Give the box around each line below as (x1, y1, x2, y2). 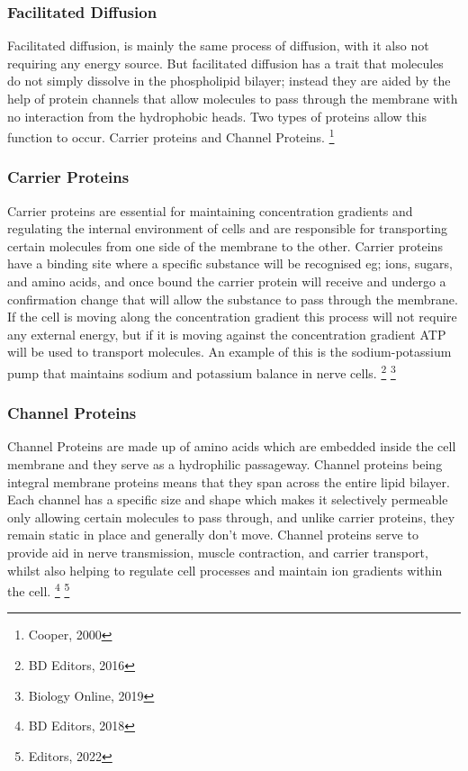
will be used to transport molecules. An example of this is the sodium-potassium (7, 342, 452, 361)
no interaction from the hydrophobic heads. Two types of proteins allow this (7, 106, 427, 125)
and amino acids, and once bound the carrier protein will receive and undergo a (7, 272, 446, 291)
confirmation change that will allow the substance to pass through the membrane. (7, 289, 458, 308)
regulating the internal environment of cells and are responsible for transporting (7, 219, 448, 238)
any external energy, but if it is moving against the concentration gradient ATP (7, 324, 446, 343)
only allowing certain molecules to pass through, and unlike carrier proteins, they (7, 507, 455, 526)
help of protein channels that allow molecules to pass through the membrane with (7, 89, 458, 107)
